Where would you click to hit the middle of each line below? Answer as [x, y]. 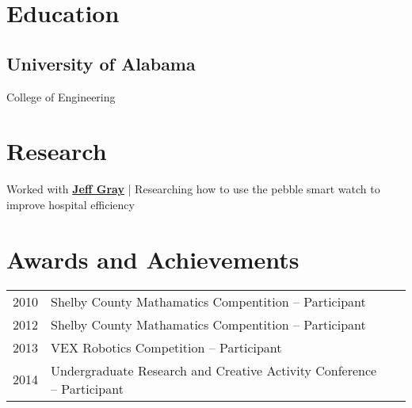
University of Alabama [101, 63]
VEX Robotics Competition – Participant [166, 347]
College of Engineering [61, 96]
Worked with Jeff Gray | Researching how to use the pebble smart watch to [193, 189]
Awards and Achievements [153, 259]
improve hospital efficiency [71, 204]
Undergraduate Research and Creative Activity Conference [214, 370]
